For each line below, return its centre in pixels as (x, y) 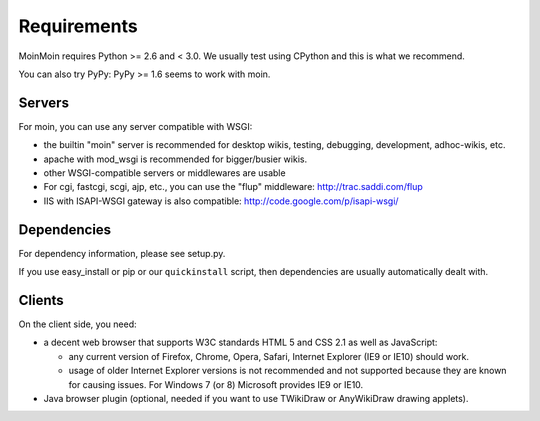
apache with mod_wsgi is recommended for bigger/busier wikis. (175, 159)
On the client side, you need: (77, 324)
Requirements (78, 26)
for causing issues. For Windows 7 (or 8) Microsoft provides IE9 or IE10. (216, 384)
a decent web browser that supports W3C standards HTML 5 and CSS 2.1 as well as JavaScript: (240, 342)
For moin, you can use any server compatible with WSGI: (135, 126)
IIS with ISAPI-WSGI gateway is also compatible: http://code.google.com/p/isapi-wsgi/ (221, 201)
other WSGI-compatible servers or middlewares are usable (164, 173)
